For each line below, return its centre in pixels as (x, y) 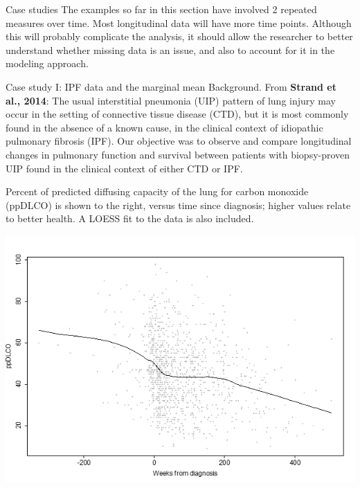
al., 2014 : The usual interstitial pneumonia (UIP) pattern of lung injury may (171, 100)
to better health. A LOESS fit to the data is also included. (130, 218)
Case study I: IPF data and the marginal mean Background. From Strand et (171, 86)
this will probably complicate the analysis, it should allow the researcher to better (179, 36)
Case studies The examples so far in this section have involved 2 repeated (161, 9)
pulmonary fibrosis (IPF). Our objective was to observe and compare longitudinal (179, 141)
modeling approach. (47, 63)
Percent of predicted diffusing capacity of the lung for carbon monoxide (157, 191)
